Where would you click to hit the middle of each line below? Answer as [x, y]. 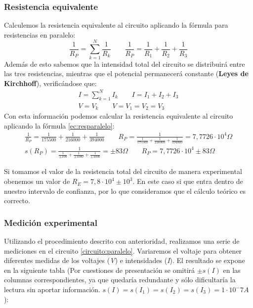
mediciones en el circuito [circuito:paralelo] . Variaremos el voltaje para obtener [123, 250]
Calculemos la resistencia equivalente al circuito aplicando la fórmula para [116, 25]
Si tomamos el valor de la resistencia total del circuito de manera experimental [123, 171]
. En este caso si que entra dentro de [188, 181]
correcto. [17, 200]
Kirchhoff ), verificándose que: [50, 83]
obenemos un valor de [37, 181]
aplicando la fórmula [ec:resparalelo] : [59, 125]
